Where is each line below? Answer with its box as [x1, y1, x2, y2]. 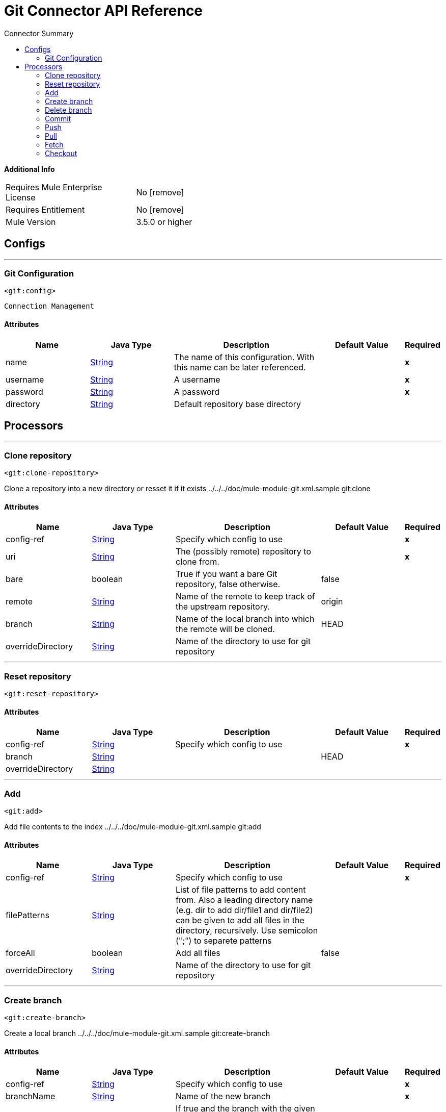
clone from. [176, 557, 219, 567]
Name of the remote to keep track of [176, 591, 315, 602]
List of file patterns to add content [176, 884, 306, 895]
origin [321, 596, 343, 607]
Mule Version [6, 216, 56, 227]
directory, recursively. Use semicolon [176, 925, 318, 936]
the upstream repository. [176, 601, 270, 612]
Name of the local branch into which [176, 614, 315, 624]
